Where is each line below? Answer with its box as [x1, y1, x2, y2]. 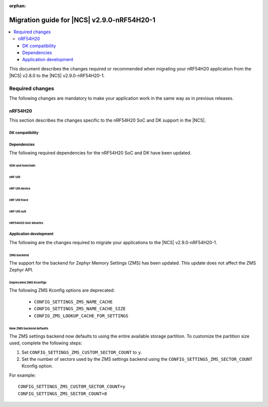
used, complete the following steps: [9, 340, 82, 346]
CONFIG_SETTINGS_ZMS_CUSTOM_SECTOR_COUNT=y [18, 384, 126, 390]
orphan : [9, 3, 26, 8]
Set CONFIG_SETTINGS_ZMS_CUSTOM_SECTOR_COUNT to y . [21, 349, 142, 355]
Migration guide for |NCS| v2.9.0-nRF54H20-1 [9, 15, 156, 24]
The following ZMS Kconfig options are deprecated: [9, 287, 115, 293]
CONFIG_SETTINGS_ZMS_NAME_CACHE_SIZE [34, 306, 126, 312]
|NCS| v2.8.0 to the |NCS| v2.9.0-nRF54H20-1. [9, 72, 105, 79]
